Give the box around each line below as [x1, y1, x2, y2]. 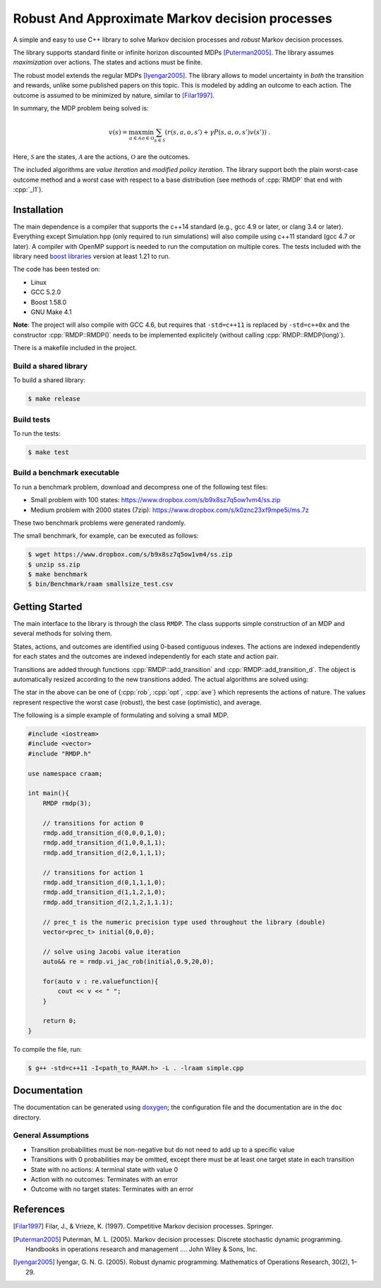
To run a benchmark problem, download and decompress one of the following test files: [13, 482, 268, 491]
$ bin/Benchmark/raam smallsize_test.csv [28, 580, 174, 588]
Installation [13, 204, 64, 216]
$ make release [28, 395, 80, 403]
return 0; [42, 1017, 77, 1025]
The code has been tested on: [13, 265, 100, 274]
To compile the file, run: [13, 1045, 83, 1053]
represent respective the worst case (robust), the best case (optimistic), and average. [13, 697, 262, 707]
